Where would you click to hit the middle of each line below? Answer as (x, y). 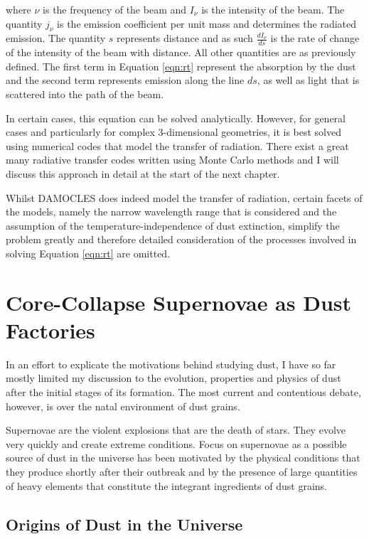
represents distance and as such (185, 38)
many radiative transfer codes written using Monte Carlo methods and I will (172, 160)
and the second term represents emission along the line (125, 80)
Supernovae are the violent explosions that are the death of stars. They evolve (176, 430)
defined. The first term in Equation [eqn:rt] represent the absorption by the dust (181, 66)
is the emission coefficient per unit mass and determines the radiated (207, 23)
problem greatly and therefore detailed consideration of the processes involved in (181, 239)
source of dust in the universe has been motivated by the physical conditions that (183, 458)
